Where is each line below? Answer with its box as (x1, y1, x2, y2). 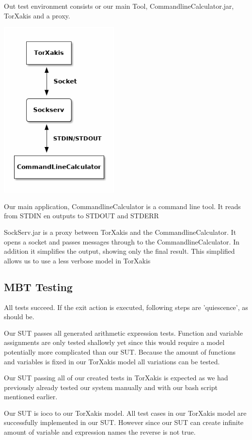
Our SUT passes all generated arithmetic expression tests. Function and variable (4, 327, 243, 338)
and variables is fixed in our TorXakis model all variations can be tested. (4, 356, 220, 366)
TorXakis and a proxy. (4, 10, 70, 20)
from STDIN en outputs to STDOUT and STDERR (4, 211, 159, 221)
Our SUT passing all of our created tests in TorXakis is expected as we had (4, 373, 228, 383)
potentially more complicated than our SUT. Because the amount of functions (4, 346, 236, 357)
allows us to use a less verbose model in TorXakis (4, 255, 151, 265)
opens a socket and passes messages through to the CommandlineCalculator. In (4, 236, 239, 246)
